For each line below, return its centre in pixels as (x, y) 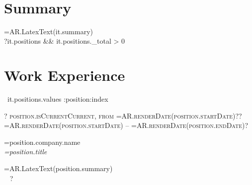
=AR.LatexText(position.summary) (58, 168)
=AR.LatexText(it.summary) (49, 31)
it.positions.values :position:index (58, 99)
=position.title (26, 152)
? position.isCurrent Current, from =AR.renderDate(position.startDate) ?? (123, 115)
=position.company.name (42, 142)
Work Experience (65, 75)
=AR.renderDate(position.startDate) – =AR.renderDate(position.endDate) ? (126, 125)
